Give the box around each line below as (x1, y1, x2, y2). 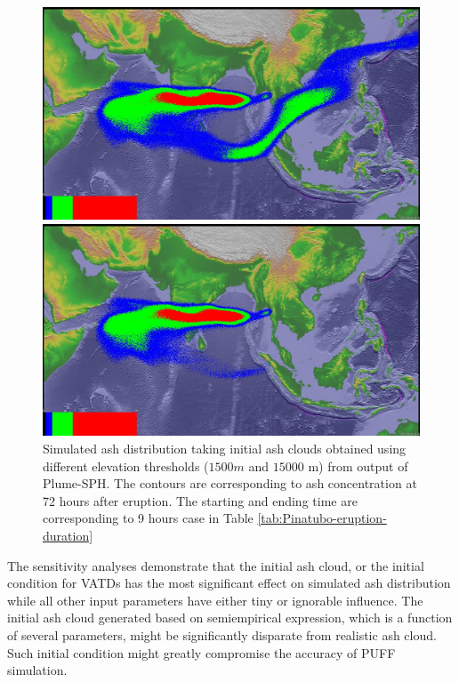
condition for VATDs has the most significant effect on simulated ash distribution (7, 574, 451, 592)
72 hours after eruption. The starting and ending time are (43, 491, 358, 509)
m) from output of (308, 456, 408, 475)
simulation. (7, 661, 68, 679)
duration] (43, 526, 93, 544)
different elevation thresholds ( (43, 456, 209, 475)
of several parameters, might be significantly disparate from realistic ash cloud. (7, 625, 437, 644)
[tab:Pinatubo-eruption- (257, 509, 387, 527)
